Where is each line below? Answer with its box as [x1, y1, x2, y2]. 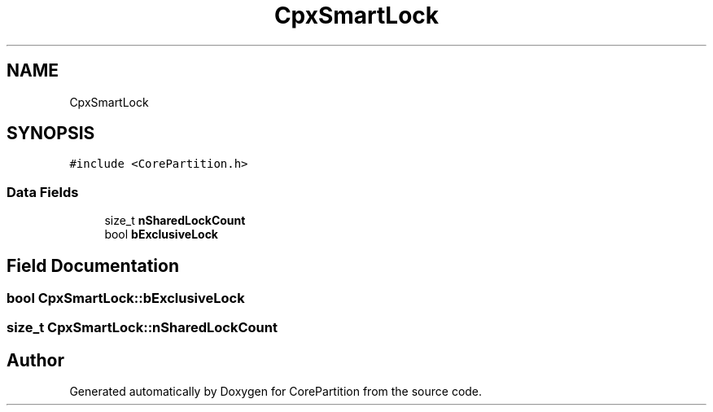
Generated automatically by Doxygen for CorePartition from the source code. [69, 384, 483, 399]
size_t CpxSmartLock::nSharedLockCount [7, 319, 278, 336]
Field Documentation [7, 255, 179, 276]
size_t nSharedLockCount [104, 213, 246, 228]
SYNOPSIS [7, 123, 95, 144]
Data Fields [7, 183, 79, 200]
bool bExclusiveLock [104, 227, 218, 242]
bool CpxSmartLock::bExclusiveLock [7, 290, 245, 307]
